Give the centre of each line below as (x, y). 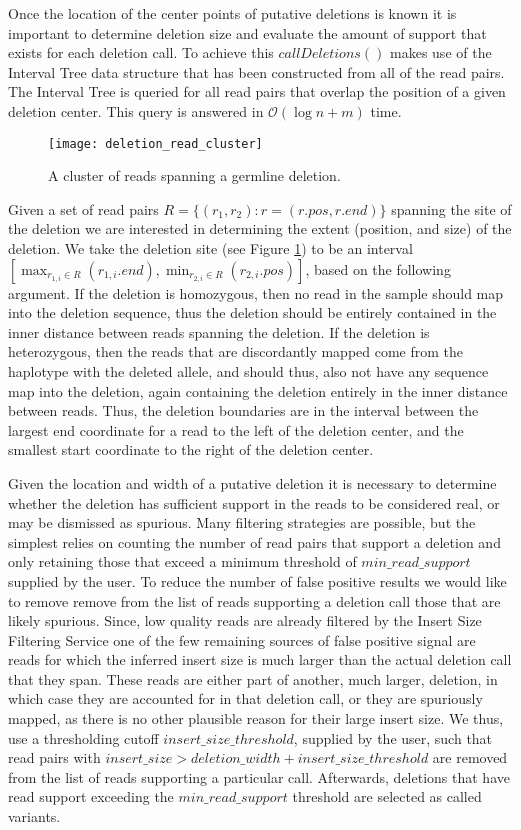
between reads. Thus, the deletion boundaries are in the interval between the (243, 410)
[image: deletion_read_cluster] (155, 143)
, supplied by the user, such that (393, 737)
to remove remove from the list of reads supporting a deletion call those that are (254, 600)
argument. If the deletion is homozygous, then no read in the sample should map (256, 292)
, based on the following (378, 268)
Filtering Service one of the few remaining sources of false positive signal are (242, 639)
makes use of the (441, 52)
